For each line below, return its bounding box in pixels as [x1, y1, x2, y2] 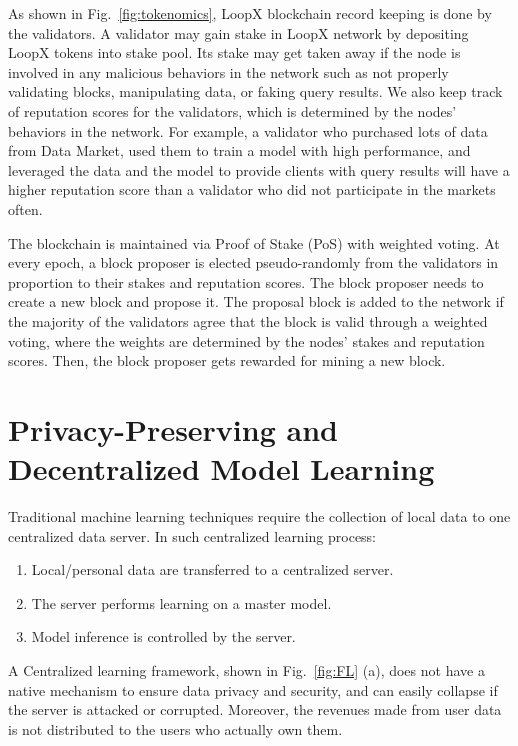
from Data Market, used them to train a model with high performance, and [8, 140, 471, 161]
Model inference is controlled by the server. [31, 626, 296, 647]
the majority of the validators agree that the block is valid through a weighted [8, 310, 488, 331]
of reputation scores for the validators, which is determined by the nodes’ [8, 100, 457, 121]
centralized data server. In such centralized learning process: [8, 525, 377, 546]
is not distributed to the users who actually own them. [8, 718, 343, 739]
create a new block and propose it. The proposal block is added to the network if [8, 291, 504, 312]
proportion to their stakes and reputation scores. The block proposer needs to [8, 271, 484, 292]
